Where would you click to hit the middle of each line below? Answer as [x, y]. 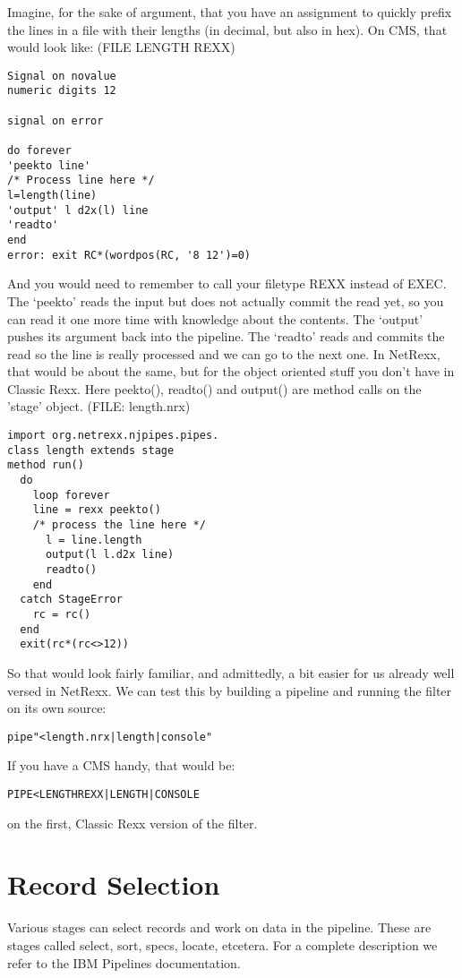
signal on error [56, 120]
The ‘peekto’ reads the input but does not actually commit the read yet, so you [226, 300]
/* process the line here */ [119, 525]
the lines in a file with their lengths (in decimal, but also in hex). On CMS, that [227, 29]
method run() [46, 465]
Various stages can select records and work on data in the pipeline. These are [219, 927]
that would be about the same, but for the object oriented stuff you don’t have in [231, 371]
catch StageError [71, 600]
